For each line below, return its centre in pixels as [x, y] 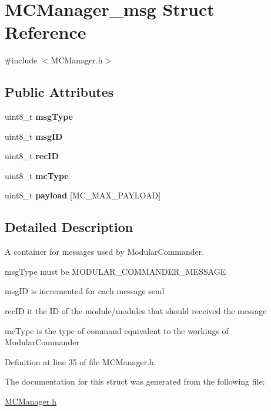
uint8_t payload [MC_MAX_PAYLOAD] [83, 195]
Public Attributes [59, 92]
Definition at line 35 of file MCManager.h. [81, 361]
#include [21, 60]
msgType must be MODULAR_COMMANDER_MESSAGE [116, 271]
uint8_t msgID [34, 136]
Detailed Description [69, 227]
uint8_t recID [32, 156]
